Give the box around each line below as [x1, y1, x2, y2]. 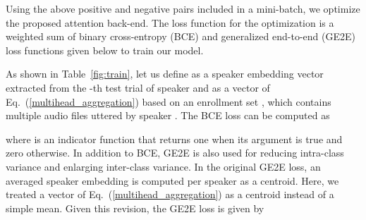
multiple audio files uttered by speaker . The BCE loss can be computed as [6, 108, 330, 123]
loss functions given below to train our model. [6, 42, 204, 57]
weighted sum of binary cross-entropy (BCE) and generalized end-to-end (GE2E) [6, 29, 355, 44]
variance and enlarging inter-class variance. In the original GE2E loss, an [6, 159, 321, 173]
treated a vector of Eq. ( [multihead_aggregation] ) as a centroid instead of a [6, 187, 334, 202]
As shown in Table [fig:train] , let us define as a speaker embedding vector [6, 66, 324, 81]
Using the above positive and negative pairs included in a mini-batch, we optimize [6, 1, 360, 16]
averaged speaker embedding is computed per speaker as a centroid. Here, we [6, 173, 339, 188]
